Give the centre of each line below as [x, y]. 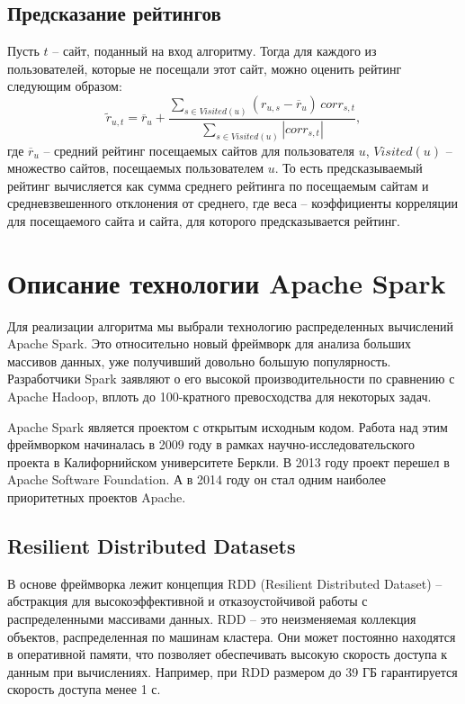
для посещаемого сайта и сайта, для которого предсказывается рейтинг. [204, 220]
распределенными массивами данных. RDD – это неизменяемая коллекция [212, 618]
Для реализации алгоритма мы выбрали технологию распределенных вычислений [231, 325]
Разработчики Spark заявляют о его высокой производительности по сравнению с [231, 379]
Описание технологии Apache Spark [227, 282]
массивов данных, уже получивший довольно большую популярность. [199, 361]
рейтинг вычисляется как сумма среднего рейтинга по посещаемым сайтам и [218, 185]
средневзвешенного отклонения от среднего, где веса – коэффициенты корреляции [233, 203]
